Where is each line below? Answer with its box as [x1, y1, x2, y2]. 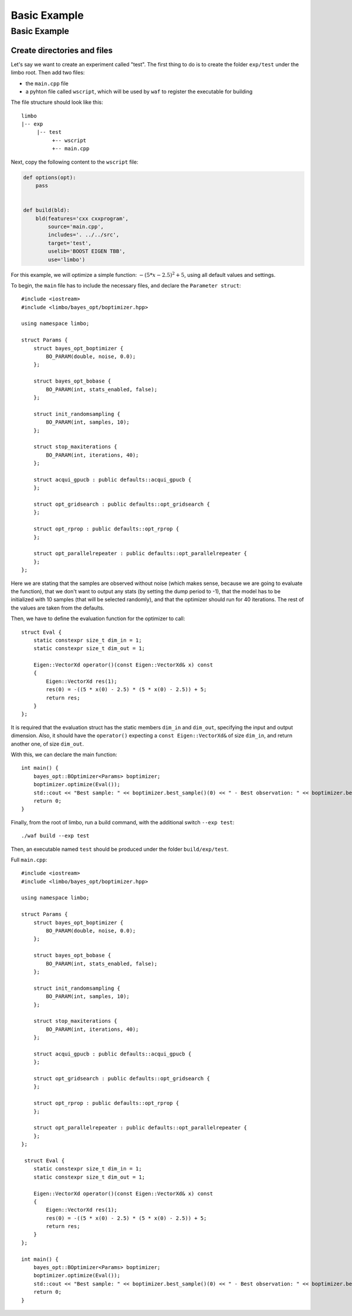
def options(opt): [23, 174, 76, 181]
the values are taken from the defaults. [11, 604, 105, 611]
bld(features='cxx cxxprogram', [35, 215, 129, 222]
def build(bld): [23, 207, 70, 214]
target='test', [48, 239, 92, 246]
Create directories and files [11, 45, 113, 55]
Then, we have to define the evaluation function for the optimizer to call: [11, 615, 185, 622]
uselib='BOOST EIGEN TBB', [48, 248, 126, 255]
